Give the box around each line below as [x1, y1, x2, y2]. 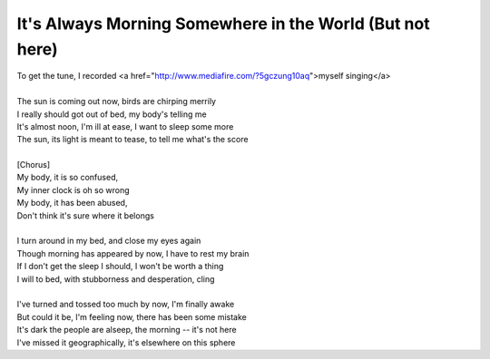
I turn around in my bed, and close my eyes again [16, 236, 201, 247]
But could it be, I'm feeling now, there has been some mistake [16, 311, 247, 322]
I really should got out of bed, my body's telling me [16, 109, 208, 120]
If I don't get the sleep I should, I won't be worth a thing [16, 261, 224, 272]
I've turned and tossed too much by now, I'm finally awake [16, 299, 235, 310]
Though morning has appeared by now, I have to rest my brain [16, 247, 250, 258]
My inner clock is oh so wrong [16, 184, 131, 195]
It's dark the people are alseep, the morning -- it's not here [16, 325, 237, 335]
